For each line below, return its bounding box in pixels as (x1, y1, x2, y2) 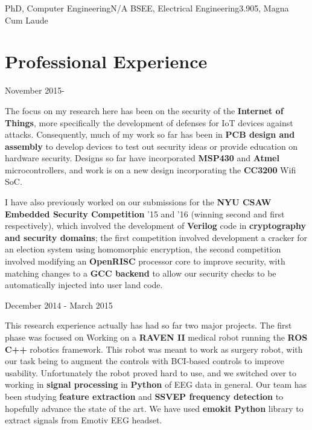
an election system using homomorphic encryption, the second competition (5, 243, 281, 255)
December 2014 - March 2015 (5, 298, 113, 311)
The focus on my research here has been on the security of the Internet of (5, 104, 284, 117)
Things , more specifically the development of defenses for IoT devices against (5, 116, 293, 129)
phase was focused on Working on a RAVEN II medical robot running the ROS (5, 331, 308, 343)
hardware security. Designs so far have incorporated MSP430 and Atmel (5, 152, 279, 164)
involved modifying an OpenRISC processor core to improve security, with (5, 255, 285, 268)
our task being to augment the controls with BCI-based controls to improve (5, 355, 284, 367)
